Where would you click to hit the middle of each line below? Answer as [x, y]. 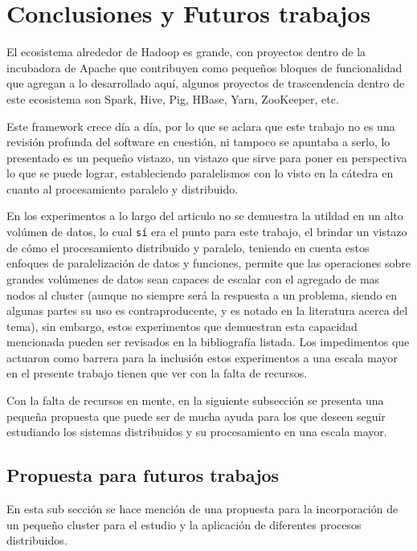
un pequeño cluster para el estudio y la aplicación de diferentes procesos [184, 524]
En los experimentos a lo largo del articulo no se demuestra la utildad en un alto [205, 216]
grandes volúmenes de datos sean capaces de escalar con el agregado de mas [193, 278]
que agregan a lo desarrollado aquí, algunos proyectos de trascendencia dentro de [206, 83]
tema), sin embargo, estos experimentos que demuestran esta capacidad [182, 326]
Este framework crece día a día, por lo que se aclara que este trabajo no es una [201, 126]
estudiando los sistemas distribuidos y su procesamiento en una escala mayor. [197, 432]
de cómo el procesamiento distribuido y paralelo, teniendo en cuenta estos [188, 247]
